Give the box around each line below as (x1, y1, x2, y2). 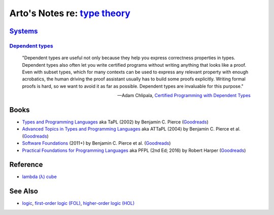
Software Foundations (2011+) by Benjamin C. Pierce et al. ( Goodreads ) (22, 140, 171, 146)
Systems (9, 27, 38, 35)
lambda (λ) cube (22, 174, 57, 180)
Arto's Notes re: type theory (9, 8, 130, 19)
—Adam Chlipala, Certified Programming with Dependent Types (117, 93, 251, 99)
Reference (9, 160, 43, 169)
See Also (9, 187, 38, 196)
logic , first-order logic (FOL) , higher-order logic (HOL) (22, 200, 135, 206)
